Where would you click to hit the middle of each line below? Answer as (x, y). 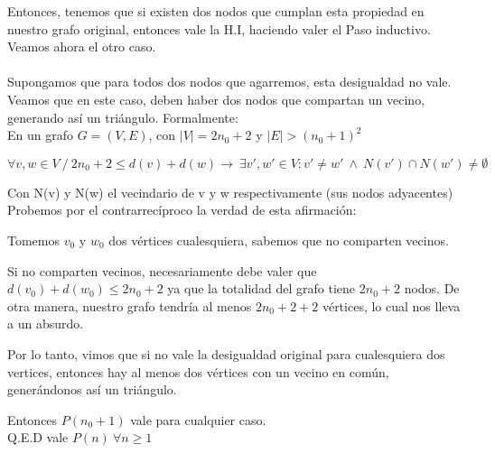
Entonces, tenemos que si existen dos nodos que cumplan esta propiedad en (216, 11)
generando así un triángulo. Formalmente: (123, 117)
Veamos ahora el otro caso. (82, 46)
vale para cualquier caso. (198, 419)
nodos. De (432, 288)
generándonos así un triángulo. (92, 389)
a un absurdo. (46, 324)
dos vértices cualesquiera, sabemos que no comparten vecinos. (279, 240)
